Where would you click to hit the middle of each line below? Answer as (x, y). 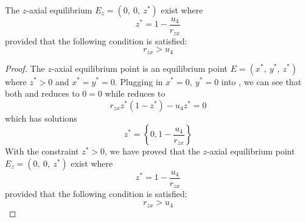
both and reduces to (42, 93)
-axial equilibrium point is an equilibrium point (140, 68)
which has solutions (41, 118)
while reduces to (135, 93)
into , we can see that (261, 81)
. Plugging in (139, 81)
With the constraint (42, 151)
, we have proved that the (152, 151)
